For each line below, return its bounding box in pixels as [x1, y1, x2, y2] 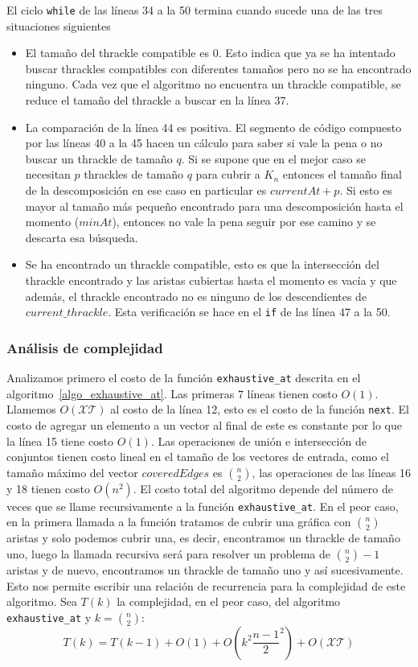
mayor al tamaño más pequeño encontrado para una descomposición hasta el [25, 197, 404, 214]
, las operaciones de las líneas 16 [252, 463, 412, 480]
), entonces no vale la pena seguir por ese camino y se [112, 213, 376, 230]
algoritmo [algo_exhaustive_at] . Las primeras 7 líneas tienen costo [6, 385, 338, 401]
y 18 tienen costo [6, 480, 90, 496]
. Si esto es [339, 182, 392, 198]
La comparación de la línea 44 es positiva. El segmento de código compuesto [25, 118, 402, 135]
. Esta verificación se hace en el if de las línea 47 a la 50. [108, 303, 391, 320]
